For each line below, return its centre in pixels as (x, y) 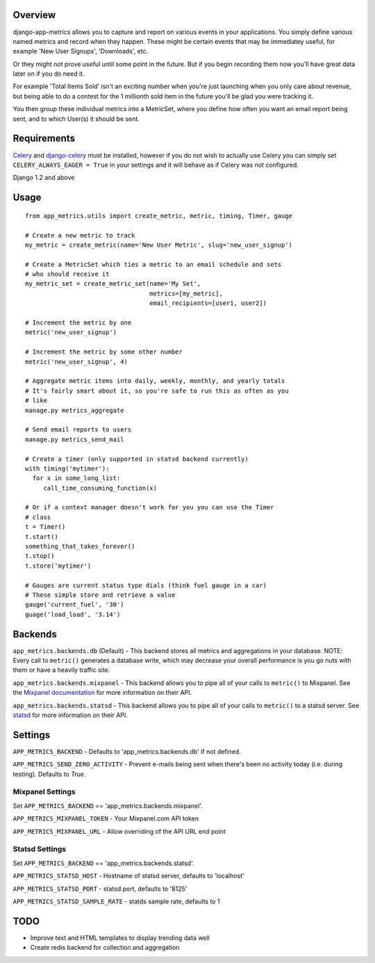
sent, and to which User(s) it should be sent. (76, 119)
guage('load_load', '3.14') (73, 614)
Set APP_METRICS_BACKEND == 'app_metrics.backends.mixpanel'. (108, 805)
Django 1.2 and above (44, 178)
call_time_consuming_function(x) (100, 488)
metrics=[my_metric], (186, 293)
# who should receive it (67, 274)
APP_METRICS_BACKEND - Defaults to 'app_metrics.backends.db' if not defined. (127, 751)
